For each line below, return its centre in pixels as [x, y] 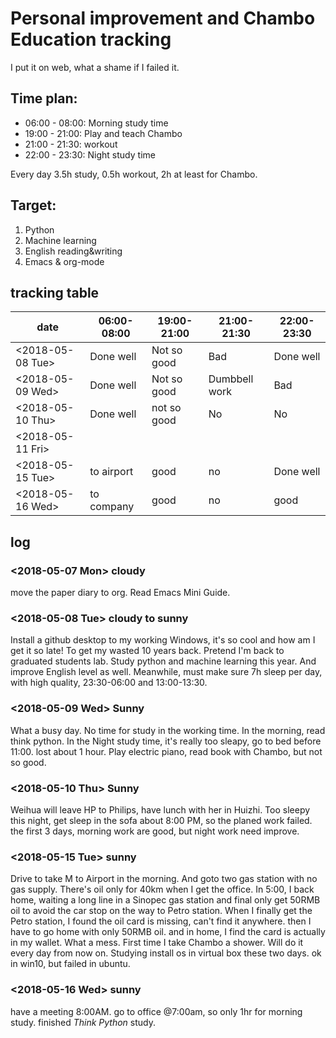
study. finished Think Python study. [83, 1022]
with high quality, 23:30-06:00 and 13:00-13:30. [109, 683]
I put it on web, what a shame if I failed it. [95, 67]
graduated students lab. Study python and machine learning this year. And [163, 661]
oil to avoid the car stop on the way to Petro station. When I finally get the [161, 911]
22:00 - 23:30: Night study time [90, 154]
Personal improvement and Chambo [163, 18]
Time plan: [44, 98]
